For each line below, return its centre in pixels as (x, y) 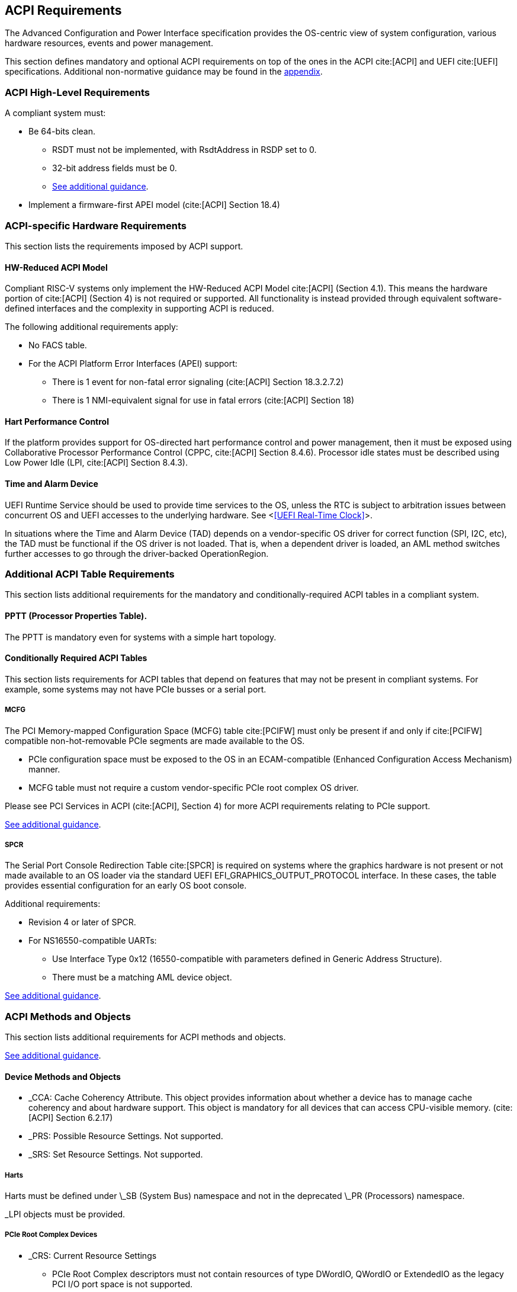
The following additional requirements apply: (91, 327)
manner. (44, 769)
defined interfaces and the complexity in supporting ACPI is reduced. (139, 309)
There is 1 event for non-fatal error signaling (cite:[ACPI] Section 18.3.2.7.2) (198, 382)
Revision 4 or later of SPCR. (82, 922)
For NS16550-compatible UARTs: (93, 941)
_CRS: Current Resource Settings (93, 1255)
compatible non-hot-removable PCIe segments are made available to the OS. (155, 740)
